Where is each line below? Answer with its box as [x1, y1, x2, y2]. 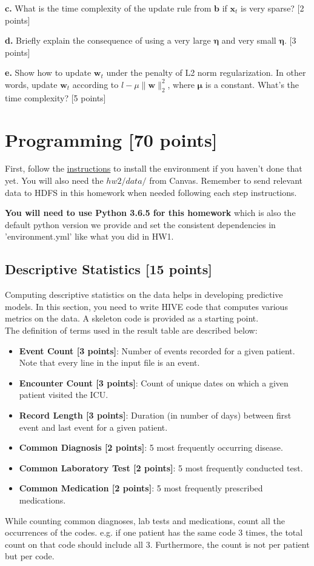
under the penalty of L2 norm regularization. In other [106, 66, 306, 79]
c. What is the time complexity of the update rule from [5, 2, 212, 14]
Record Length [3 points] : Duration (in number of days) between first [19, 409, 292, 421]
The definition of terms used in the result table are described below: [5, 324, 258, 337]
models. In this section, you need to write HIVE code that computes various [5, 300, 288, 312]
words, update [5, 78, 58, 90]
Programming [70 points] [5, 127, 218, 152]
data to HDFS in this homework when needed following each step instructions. [5, 186, 297, 198]
